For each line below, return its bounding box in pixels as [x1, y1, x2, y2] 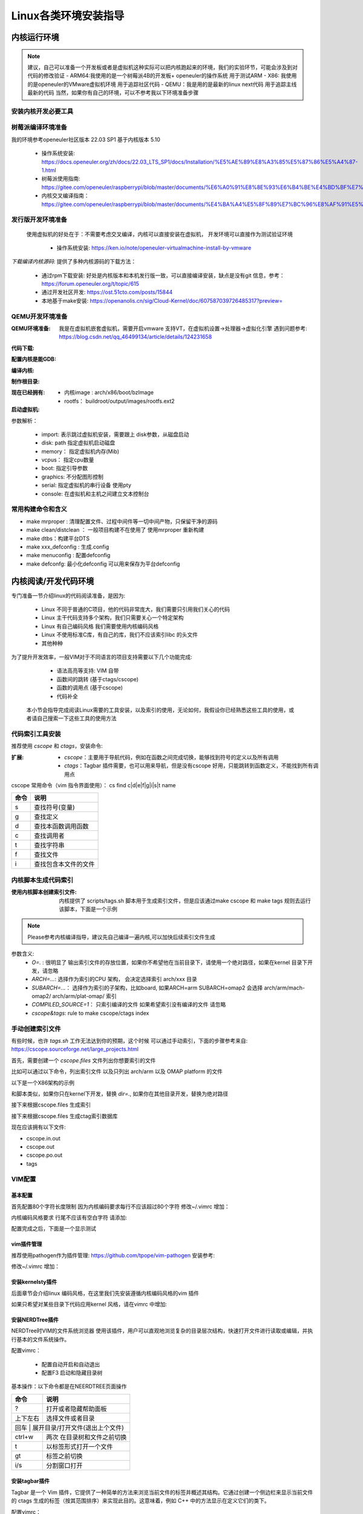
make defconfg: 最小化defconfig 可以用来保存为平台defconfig [26, 560, 180, 567]
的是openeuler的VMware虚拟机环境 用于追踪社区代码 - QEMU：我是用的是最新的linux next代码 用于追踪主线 [27, 81, 297, 88]
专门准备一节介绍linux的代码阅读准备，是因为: [11, 592, 126, 599]
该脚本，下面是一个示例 [59, 905, 117, 913]
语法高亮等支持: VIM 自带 [56, 667, 119, 675]
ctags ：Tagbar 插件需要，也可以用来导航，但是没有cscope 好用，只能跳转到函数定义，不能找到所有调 [64, 762, 319, 769]
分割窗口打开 [46, 1461, 83, 1470]
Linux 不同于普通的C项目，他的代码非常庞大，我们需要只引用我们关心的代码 [41, 606, 230, 613]
